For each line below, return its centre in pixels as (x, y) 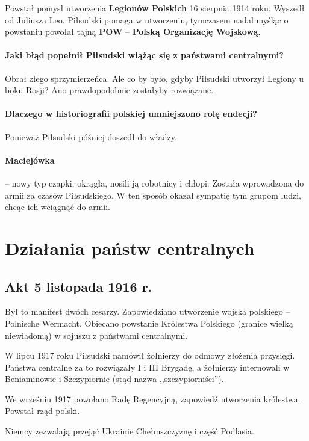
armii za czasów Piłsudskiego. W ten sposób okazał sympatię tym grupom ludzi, (153, 195)
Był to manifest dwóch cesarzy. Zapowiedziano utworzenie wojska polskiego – (148, 311)
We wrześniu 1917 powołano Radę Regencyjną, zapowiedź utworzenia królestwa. (153, 399)
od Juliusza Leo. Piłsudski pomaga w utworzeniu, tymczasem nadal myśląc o (147, 20)
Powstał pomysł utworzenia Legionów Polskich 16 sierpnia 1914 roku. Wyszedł (155, 8)
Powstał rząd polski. (42, 411)
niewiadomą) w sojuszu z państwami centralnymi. (96, 335)
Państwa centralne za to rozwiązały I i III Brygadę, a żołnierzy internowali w (147, 367)
